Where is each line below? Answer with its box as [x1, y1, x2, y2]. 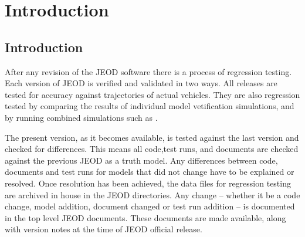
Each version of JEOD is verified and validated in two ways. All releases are [5, 77, 277, 89]
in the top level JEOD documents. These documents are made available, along [5, 211, 286, 224]
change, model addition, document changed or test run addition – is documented [5, 200, 295, 212]
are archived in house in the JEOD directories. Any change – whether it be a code [5, 188, 300, 201]
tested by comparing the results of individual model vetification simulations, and [5, 100, 294, 112]
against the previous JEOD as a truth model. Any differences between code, [5, 154, 278, 166]
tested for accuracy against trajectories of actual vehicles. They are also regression [5, 88, 300, 100]
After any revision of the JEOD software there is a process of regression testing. [5, 65, 292, 77]
